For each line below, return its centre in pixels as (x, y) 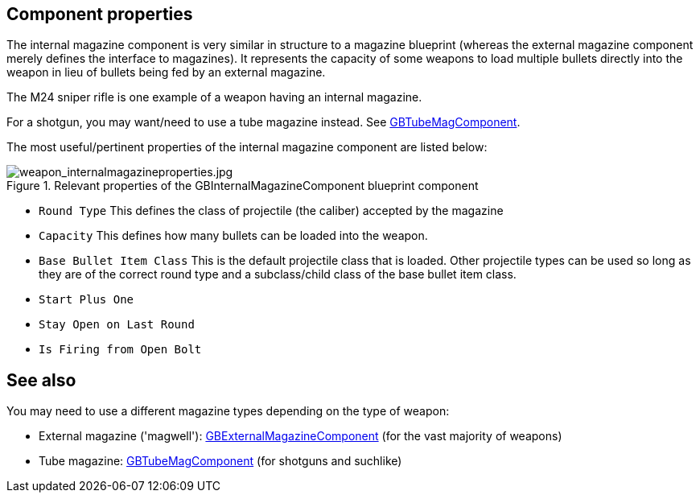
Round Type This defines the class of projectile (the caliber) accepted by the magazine (271, 211)
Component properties (100, 14)
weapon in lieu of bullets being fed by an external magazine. (166, 72)
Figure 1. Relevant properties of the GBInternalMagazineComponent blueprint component (243, 186)
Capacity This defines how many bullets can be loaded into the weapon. (233, 236)
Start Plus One (86, 300)
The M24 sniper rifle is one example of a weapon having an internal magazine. (214, 97)
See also (41, 380)
